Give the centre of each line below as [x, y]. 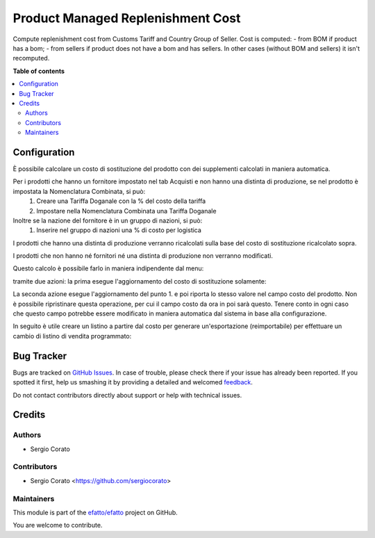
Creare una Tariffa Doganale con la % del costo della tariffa [121, 201]
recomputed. [31, 58]
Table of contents [39, 71]
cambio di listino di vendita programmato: [72, 336]
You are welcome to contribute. [58, 525]
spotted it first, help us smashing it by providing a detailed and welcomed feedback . [133, 382]
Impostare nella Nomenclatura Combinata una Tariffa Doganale [126, 211]
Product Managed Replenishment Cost [127, 18]
